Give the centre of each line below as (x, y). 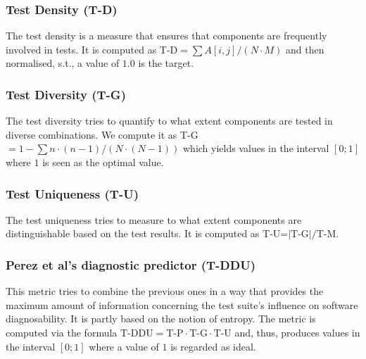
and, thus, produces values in (297, 332)
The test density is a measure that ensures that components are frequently (166, 36)
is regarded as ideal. (213, 346)
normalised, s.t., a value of (63, 63)
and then (305, 49)
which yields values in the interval (256, 148)
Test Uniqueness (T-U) (72, 193)
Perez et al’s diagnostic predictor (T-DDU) (131, 264)
